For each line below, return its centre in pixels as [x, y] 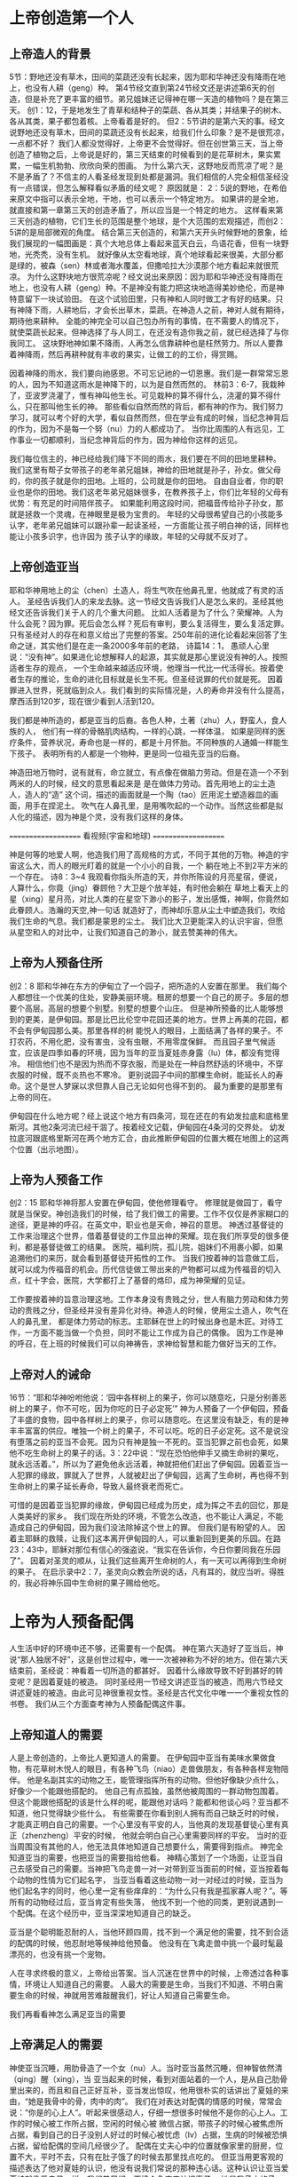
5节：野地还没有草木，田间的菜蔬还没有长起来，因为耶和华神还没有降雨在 [144, 77]
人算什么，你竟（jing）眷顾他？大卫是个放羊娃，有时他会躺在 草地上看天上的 [149, 887]
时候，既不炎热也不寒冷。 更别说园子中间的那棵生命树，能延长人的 [154, 1075]
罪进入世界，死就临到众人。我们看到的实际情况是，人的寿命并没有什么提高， [149, 690]
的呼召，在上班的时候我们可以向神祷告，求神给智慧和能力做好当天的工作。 [145, 1344]
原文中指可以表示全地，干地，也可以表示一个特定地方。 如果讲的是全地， [150, 199]
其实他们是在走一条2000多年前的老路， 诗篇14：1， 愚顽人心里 [155, 646]
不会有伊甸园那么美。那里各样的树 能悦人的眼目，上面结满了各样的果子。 [142, 1030]
